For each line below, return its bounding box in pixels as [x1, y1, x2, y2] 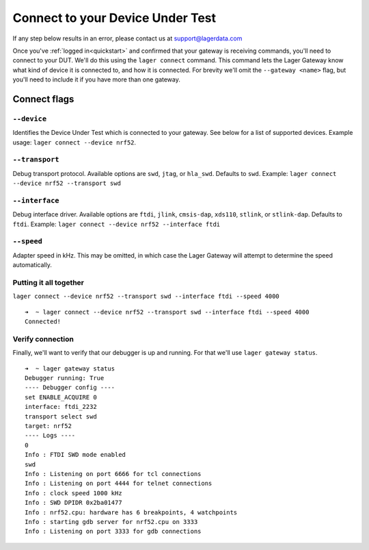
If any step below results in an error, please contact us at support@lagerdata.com [12, 34, 243, 42]
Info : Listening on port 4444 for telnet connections [25, 479, 213, 488]
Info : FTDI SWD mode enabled [25, 451, 126, 459]
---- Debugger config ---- [25, 384, 115, 392]
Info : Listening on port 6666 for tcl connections [25, 470, 202, 477]
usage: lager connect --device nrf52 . [12, 138, 137, 147]
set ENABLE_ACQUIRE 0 [25, 393, 97, 401]
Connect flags [12, 93, 74, 105]
